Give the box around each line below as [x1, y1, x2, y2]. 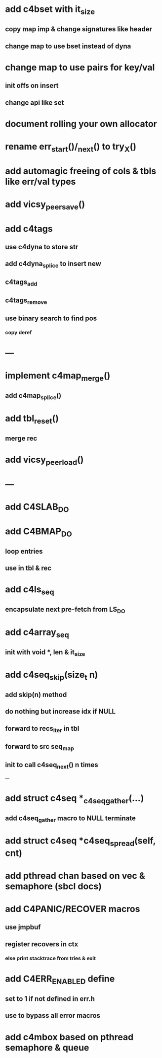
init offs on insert [5, 81, 59, 90]
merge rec [5, 434, 38, 442]
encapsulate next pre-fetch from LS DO [5, 605, 125, 615]
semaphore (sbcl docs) [5, 880, 102, 892]
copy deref [5, 329, 32, 336]
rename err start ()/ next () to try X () [5, 141, 137, 154]
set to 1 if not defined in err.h [5, 994, 95, 1003]
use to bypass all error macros [5, 1011, 100, 1020]
